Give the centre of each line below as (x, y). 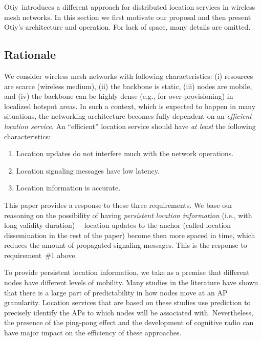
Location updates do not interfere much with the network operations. (125, 153)
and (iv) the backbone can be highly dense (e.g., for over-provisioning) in (119, 96)
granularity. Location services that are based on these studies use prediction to (127, 302)
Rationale (30, 55)
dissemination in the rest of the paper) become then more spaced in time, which (130, 235)
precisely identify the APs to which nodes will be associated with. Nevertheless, (129, 312)
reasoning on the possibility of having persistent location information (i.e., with (128, 215)
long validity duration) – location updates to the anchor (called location (118, 225)
